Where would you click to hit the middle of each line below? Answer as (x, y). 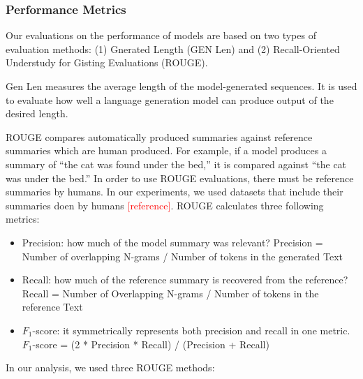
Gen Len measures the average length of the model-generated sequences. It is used (181, 86)
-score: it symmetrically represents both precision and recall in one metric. (191, 330)
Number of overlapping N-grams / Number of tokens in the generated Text (183, 256)
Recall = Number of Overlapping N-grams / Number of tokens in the (170, 293)
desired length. (37, 113)
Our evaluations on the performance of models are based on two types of (161, 35)
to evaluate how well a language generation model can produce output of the (170, 99)
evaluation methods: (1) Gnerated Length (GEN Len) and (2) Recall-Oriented (173, 49)
